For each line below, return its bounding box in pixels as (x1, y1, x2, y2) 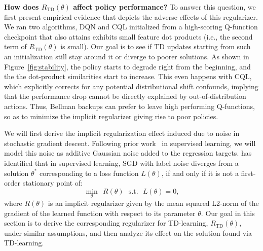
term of (4, 41, 27, 52)
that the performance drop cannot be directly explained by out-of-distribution (4, 91, 246, 101)
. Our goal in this (201, 207, 255, 218)
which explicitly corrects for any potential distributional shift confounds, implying (4, 81, 258, 91)
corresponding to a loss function (39, 167, 139, 178)
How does (4, 2, 39, 12)
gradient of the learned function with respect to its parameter (4, 207, 196, 218)
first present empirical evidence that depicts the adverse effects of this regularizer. (4, 11, 258, 22)
